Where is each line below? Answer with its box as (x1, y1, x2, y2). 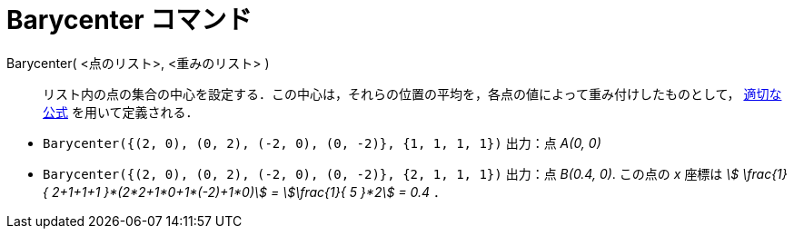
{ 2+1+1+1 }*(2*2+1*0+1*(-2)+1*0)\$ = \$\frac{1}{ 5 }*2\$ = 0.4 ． (43, 183, 447, 200)
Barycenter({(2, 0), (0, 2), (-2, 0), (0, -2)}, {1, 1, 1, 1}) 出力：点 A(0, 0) (43, 134, 601, 151)
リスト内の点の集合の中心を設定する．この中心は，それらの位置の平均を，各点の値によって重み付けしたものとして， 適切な (43, 85, 782, 102)
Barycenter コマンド (6, 5, 253, 35)
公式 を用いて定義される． (43, 103, 199, 120)
